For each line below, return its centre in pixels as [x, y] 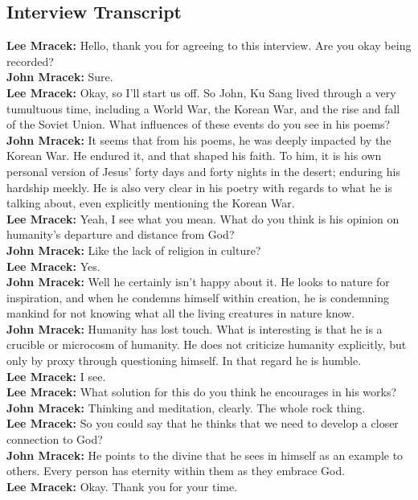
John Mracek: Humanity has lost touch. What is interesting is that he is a [195, 328]
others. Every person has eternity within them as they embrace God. [176, 471]
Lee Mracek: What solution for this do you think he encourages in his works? [202, 392]
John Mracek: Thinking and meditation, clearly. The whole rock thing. [186, 407]
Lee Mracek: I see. [56, 376]
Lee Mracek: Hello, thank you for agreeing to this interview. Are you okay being [209, 45]
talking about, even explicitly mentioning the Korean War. [151, 203]
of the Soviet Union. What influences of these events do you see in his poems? [199, 124]
